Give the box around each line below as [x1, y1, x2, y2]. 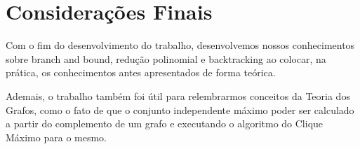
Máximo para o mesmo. [6, 129, 107, 144]
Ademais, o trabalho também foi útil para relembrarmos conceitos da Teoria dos [6, 88, 350, 103]
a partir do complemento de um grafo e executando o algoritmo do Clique [6, 116, 324, 131]
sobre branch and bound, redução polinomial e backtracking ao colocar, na [6, 51, 326, 66]
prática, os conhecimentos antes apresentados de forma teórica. [6, 65, 276, 80]
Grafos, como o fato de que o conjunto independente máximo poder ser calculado [6, 102, 354, 117]
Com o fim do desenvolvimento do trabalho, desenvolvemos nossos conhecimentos [6, 38, 355, 52]
